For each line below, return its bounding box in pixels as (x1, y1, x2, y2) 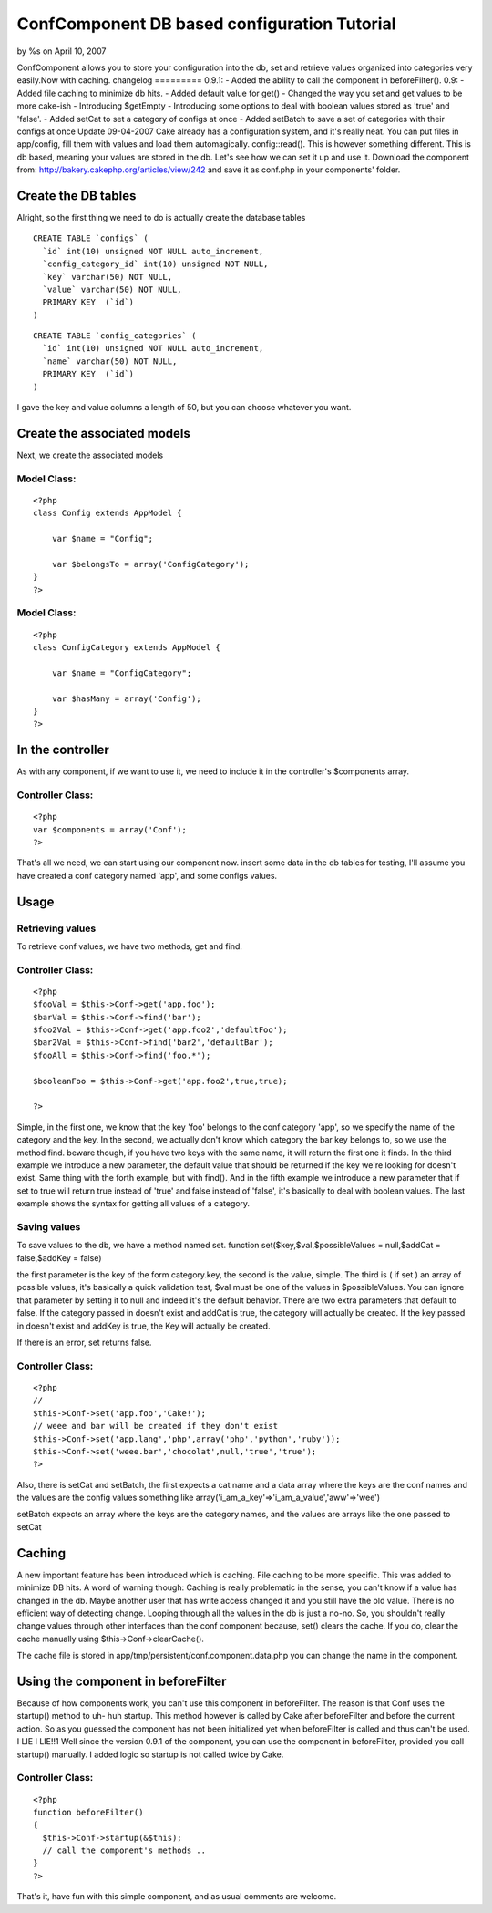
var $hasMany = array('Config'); (51, 693, 202, 704)
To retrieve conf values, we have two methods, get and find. (16, 940, 243, 952)
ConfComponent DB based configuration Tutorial (16, 14, 396, 34)
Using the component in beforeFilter (16, 1673, 227, 1689)
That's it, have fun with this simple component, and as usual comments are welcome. (16, 1891, 337, 1902)
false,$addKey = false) (16, 1252, 102, 1263)
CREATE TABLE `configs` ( (33, 233, 149, 243)
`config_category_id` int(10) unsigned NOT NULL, (42, 259, 269, 269)
